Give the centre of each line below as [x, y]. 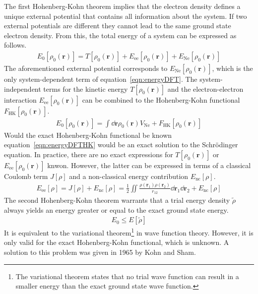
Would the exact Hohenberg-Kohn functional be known [88, 135]
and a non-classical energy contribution [129, 176]
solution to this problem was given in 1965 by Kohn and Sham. [100, 252]
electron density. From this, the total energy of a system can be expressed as [120, 35]
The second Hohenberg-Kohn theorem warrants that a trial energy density [117, 200]
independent [23, 88]
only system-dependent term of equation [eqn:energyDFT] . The [101, 79]
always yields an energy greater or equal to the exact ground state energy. [116, 209]
